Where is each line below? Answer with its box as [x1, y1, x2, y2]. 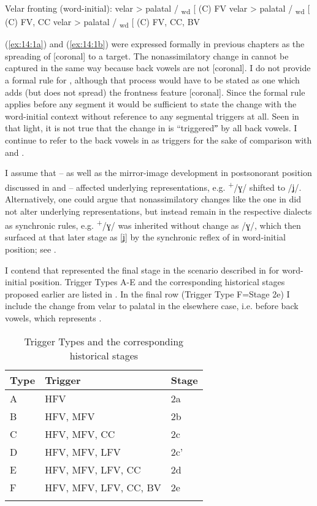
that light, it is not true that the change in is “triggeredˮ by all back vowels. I [5, 121, 297, 134]
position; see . [5, 243, 56, 256]
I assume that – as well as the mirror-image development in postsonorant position [5, 166, 312, 179]
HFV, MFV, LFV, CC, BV [45, 480, 161, 494]
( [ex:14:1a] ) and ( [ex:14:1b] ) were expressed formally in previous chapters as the [5, 37, 305, 50]
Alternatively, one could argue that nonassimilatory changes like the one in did [5, 193, 301, 205]
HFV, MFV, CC [45, 426, 115, 441]
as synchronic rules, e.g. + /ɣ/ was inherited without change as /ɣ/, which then [5, 217, 301, 231]
